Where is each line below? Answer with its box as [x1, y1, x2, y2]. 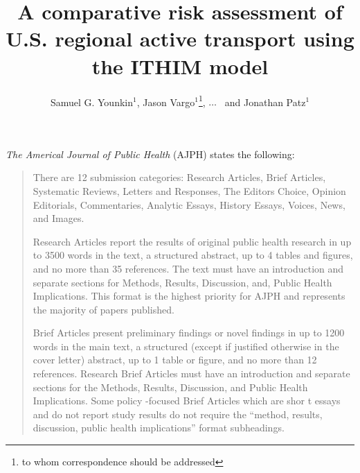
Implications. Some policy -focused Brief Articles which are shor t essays [33, 393, 341, 408]
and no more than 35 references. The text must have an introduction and [33, 261, 344, 275]
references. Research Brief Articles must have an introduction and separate [33, 366, 350, 381]
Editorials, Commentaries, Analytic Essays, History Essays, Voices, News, [33, 197, 345, 212]
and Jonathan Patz [224, 94, 306, 109]
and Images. [33, 211, 84, 225]
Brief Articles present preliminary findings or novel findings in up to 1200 [33, 325, 345, 340]
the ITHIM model [91, 51, 269, 80]
